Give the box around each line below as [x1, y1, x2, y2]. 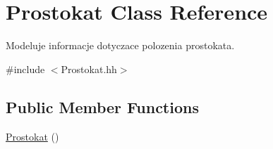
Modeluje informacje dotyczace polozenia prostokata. [6, 38, 235, 53]
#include [6, 61, 45, 76]
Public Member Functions [6, 96, 199, 117]
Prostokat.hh [61, 61, 117, 76]
